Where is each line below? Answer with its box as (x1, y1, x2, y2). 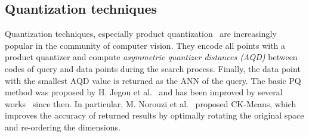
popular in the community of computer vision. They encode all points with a (5, 39, 286, 51)
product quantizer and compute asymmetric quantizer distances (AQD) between (5, 51, 298, 63)
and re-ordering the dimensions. (5, 120, 120, 133)
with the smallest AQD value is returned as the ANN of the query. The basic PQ (5, 74, 301, 86)
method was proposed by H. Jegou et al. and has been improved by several (5, 86, 283, 98)
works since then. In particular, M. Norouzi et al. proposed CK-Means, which (5, 97, 296, 110)
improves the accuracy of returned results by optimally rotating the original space (5, 109, 304, 122)
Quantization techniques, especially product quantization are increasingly (5, 27, 277, 40)
